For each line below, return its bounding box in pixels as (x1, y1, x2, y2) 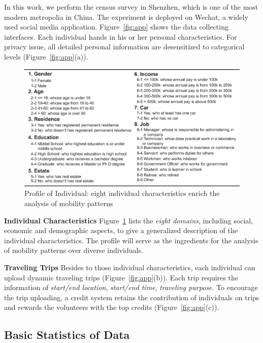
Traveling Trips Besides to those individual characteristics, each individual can (4, 262, 255, 272)
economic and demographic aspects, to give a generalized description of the (4, 225, 238, 236)
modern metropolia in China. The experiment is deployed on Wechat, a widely (4, 11, 248, 22)
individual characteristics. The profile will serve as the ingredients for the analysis (4, 235, 258, 245)
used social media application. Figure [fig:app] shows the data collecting (4, 21, 228, 32)
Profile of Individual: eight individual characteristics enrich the (24, 188, 220, 198)
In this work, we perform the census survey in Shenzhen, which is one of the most (4, 2, 258, 12)
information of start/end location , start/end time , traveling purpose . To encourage (4, 282, 258, 293)
